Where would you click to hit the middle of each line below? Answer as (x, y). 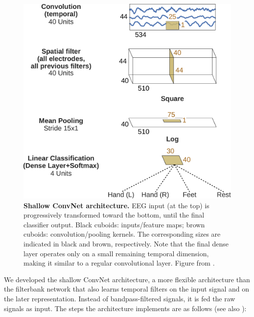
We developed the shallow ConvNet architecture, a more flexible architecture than (127, 279)
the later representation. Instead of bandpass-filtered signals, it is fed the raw (120, 299)
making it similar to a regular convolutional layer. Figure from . (119, 263)
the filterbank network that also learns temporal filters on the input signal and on (127, 289)
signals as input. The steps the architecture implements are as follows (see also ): (125, 308)
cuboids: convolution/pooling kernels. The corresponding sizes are (122, 234)
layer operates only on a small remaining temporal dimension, (116, 253)
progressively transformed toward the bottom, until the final (114, 215)
